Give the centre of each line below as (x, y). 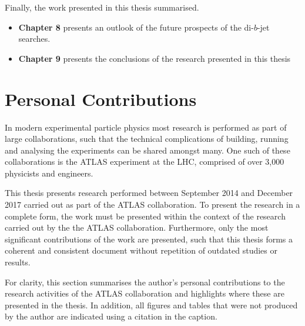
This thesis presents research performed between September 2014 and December (149, 193)
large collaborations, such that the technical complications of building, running (147, 139)
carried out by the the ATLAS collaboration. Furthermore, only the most (137, 227)
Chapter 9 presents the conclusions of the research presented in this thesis (155, 58)
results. (18, 262)
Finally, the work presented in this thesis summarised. (102, 7)
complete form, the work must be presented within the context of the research (145, 216)
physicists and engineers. (49, 173)
